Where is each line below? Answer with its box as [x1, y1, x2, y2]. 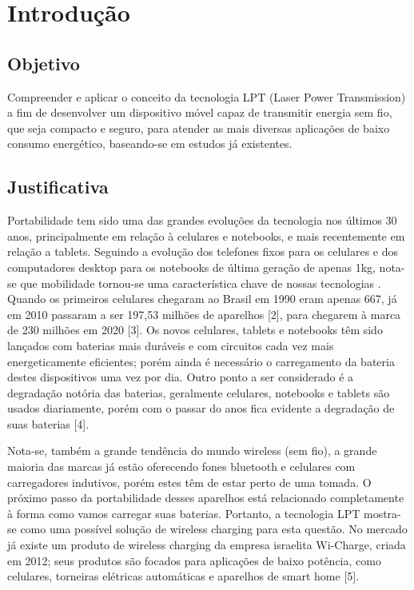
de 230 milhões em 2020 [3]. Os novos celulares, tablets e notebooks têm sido [7, 321, 383, 338]
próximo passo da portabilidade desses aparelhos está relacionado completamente [7, 489, 404, 506]
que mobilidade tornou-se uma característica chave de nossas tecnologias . [20, 274, 381, 291]
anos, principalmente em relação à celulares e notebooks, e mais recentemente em [7, 227, 405, 244]
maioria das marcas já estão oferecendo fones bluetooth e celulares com [7, 458, 356, 475]
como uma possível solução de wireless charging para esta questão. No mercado [20, 520, 408, 537]
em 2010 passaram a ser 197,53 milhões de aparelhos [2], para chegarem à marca [7, 305, 401, 322]
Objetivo [7, 50, 80, 75]
